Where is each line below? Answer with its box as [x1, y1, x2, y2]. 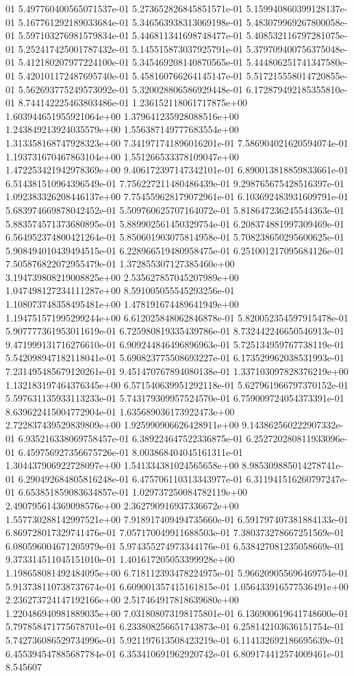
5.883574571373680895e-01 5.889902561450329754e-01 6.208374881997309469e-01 [5, 216, 344, 230]
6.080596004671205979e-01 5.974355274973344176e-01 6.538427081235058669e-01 [5, 538, 344, 553]
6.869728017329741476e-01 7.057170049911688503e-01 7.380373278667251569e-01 [5, 525, 344, 540]
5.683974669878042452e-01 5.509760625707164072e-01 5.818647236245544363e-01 [5, 202, 344, 217]
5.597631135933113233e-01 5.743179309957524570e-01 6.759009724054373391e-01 [5, 391, 344, 405]
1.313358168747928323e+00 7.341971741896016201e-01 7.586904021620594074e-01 [5, 135, 349, 149]
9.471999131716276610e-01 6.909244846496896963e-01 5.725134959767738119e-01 [5, 337, 344, 351]
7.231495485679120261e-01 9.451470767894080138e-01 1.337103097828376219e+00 [5, 364, 349, 378]
